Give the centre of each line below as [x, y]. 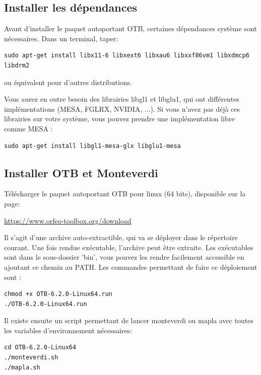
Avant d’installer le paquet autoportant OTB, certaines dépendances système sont [130, 28]
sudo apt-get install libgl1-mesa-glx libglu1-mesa [92, 146]
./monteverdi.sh [31, 358]
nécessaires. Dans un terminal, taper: [61, 38]
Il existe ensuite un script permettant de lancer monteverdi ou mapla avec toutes [129, 320]
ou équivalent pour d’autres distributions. [68, 82]
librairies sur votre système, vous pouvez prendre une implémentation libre [119, 119]
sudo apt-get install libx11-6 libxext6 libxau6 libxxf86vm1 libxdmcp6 [127, 56]
